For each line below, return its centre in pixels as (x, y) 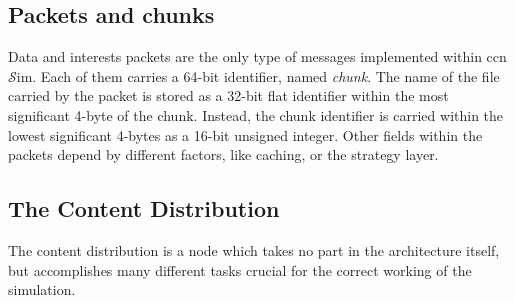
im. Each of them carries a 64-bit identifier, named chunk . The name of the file (258, 75)
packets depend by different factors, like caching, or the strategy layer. (223, 154)
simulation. (42, 289)
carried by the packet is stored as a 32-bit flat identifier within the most (228, 95)
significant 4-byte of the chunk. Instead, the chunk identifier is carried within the (256, 114)
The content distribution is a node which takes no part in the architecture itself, (254, 249)
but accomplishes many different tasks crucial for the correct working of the (240, 269)
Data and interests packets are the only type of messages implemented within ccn (257, 56)
